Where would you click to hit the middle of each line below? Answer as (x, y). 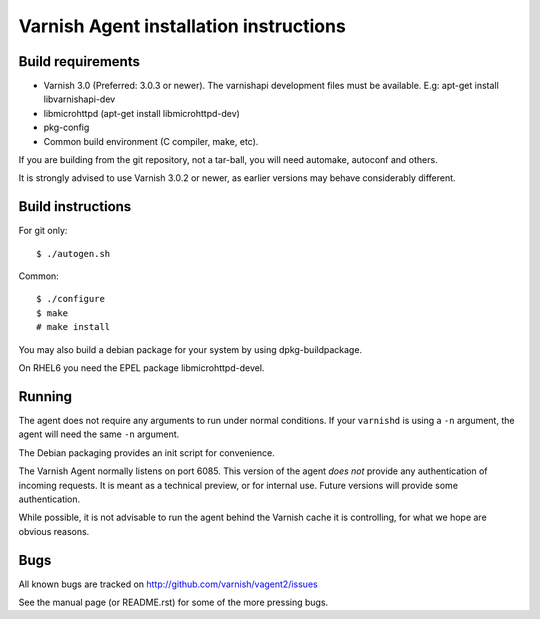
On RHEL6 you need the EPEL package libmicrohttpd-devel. (141, 368)
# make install (73, 327)
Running (45, 396)
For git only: (43, 231)
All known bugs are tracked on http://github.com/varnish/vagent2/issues (168, 584)
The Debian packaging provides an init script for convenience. (146, 452)
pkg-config (66, 127)
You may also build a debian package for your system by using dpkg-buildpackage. (190, 349)
